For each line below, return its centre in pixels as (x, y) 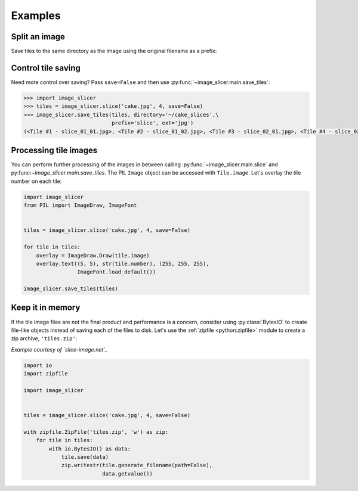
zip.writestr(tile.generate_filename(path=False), (137, 465)
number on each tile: (36, 181)
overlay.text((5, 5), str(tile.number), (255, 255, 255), (123, 263)
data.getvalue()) (128, 473)
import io (38, 365)
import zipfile (46, 374)
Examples (36, 15)
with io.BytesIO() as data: (90, 449)
